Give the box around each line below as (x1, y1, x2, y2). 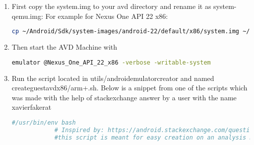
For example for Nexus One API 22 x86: (45, 10, 168, 21)
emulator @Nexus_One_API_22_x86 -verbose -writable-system (11, 59, 211, 66)
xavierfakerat (11, 102, 52, 112)
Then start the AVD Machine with (11, 42, 118, 52)
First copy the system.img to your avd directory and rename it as (11, 1, 211, 11)
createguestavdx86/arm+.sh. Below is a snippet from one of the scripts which (11, 82, 248, 93)
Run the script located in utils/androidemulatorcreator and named (11, 72, 214, 83)
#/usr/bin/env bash (11, 119, 76, 126)
